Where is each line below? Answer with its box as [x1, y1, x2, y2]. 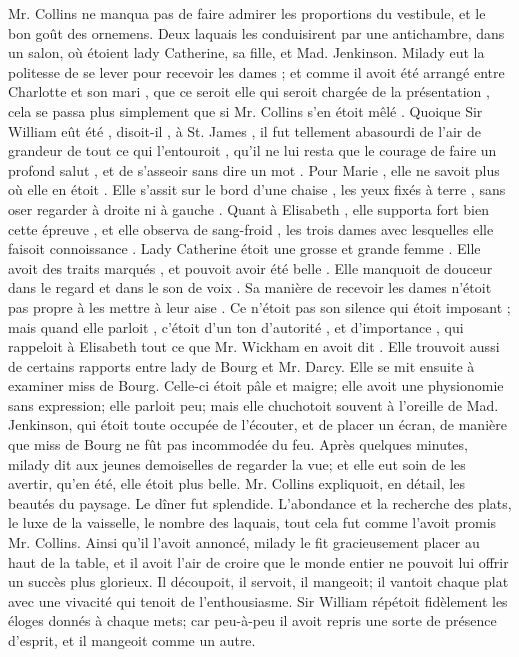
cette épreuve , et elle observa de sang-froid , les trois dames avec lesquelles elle [8, 218, 494, 239]
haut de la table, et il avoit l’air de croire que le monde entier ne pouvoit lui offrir [8, 551, 509, 572]
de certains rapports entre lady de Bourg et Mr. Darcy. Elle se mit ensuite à [8, 355, 475, 376]
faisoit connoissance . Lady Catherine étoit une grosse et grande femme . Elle [8, 238, 481, 259]
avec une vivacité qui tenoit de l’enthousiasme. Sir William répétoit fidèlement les [8, 590, 508, 611]
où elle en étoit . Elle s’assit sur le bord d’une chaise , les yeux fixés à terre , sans [8, 179, 506, 200]
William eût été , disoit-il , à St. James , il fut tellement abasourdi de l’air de [8, 120, 481, 141]
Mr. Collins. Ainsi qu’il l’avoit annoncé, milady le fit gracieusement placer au [8, 532, 480, 553]
